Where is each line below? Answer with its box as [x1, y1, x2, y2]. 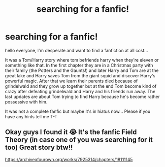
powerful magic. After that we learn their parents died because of [5, 78, 138, 84]
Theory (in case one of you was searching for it [5, 135, 153, 144]
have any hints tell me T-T [5, 113, 58, 119]
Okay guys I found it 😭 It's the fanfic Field [5, 128, 137, 136]
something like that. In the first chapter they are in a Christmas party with [5, 62, 154, 68]
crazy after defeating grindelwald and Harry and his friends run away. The [5, 88, 156, 94]
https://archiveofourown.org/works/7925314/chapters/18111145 [5, 156, 133, 162]
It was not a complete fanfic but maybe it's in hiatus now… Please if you [5, 108, 151, 114]
